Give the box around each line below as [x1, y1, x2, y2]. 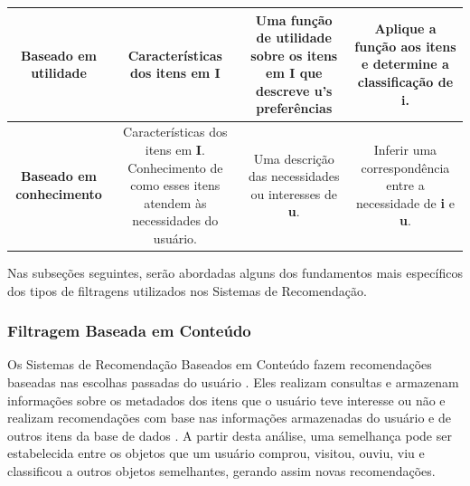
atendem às [144, 193, 207, 212]
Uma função [255, 10, 333, 29]
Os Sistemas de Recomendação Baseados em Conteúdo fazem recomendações [7, 355, 432, 374]
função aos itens [354, 36, 456, 55]
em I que [266, 63, 323, 82]
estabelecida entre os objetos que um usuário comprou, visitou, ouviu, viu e [7, 443, 425, 462]
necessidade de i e [356, 193, 455, 212]
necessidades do [132, 211, 219, 230]
